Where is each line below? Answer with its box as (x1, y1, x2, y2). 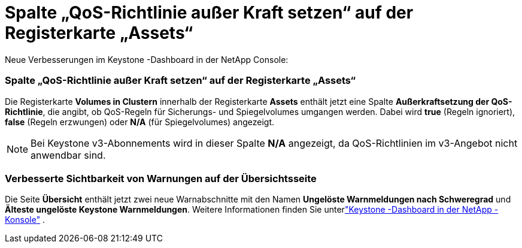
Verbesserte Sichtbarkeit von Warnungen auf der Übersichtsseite (5, 172, 317, 185)
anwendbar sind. (31, 149, 106, 161)
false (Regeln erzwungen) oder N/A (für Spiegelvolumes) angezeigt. (5, 116, 275, 127)
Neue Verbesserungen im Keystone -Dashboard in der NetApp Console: (5, 54, 289, 65)
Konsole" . (5, 214, 45, 225)
